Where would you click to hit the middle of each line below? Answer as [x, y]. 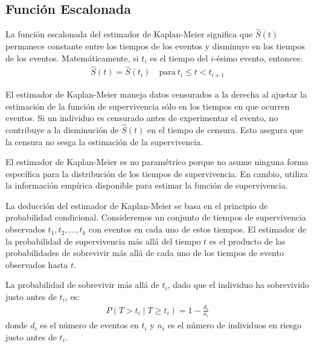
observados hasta [37, 264]
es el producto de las [247, 241]
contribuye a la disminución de [62, 129]
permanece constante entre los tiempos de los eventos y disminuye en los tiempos [155, 46]
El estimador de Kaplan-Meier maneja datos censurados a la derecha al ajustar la [156, 94]
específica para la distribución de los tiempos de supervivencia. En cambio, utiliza [157, 173]
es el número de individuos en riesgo [234, 325]
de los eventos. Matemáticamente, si [72, 58]
